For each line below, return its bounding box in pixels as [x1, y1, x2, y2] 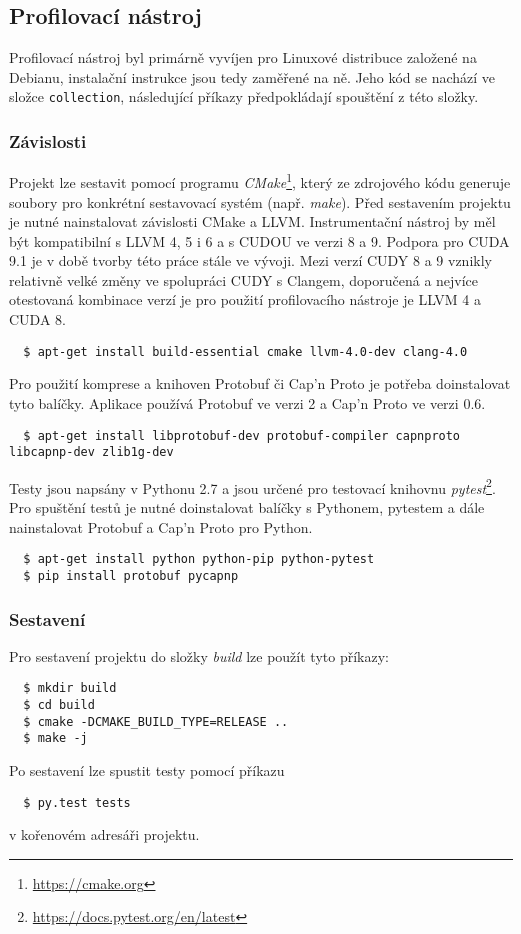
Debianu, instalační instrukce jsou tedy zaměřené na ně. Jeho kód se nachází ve [9, 66, 496, 87]
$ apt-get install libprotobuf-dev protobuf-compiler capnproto [23, 428, 461, 443]
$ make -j [23, 731, 88, 746]
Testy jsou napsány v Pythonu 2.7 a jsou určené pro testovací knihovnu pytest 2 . [9, 474, 496, 498]
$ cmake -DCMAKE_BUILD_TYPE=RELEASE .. [23, 714, 289, 729]
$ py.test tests [23, 795, 131, 810]
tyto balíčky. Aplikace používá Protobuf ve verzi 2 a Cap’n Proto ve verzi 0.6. [9, 392, 486, 413]
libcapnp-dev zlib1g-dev [9, 445, 174, 460]
